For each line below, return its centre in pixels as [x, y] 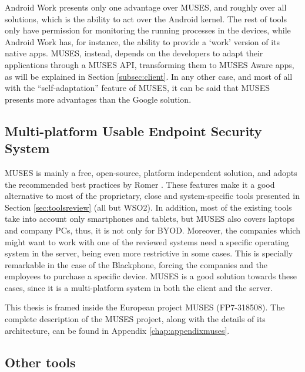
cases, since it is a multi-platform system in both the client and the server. [139, 287]
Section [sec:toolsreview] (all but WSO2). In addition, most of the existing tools [148, 207]
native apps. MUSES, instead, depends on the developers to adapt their [134, 53]
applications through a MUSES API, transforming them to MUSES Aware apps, [150, 64]
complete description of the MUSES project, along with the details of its [135, 319]
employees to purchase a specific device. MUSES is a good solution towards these [151, 276]
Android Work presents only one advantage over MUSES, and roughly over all [146, 7]
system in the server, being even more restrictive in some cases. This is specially [149, 253]
